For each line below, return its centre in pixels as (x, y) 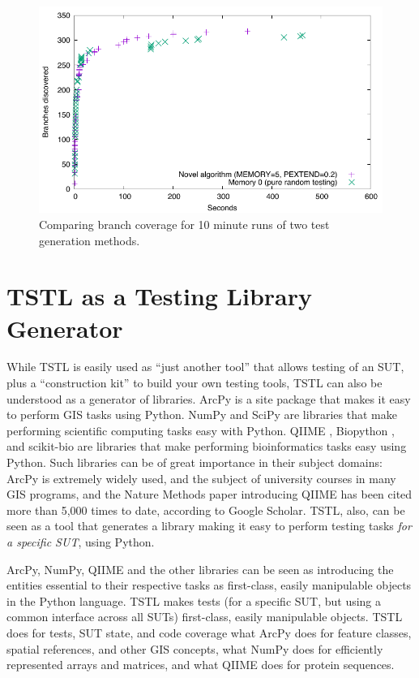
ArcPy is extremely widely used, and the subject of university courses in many (201, 478)
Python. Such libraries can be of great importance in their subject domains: (195, 462)
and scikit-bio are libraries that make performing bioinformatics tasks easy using (207, 446)
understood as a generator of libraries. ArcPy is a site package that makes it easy (209, 398)
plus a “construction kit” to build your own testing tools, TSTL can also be (195, 383)
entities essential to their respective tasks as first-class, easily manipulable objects (209, 585)
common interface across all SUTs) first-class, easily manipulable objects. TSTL (205, 617)
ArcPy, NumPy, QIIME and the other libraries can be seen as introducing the (200, 569)
